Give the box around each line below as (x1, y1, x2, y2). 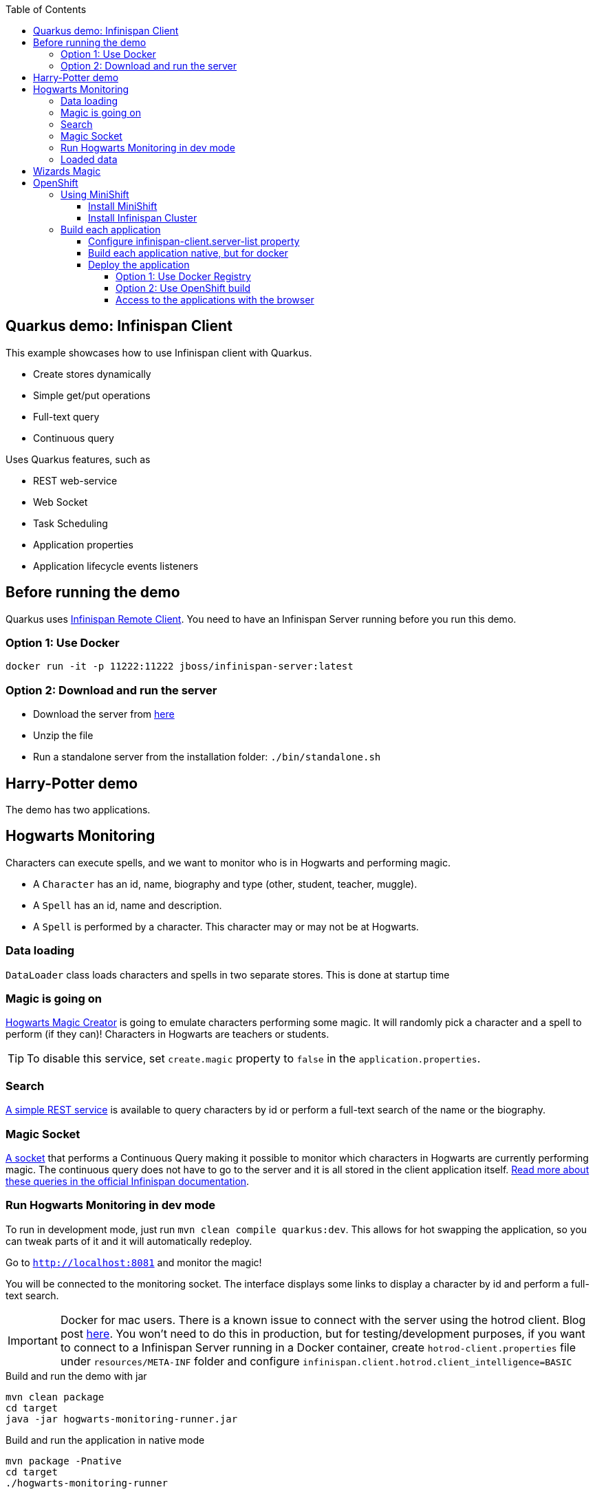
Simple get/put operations (33, 389, 151, 401)
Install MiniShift (88, 200, 158, 212)
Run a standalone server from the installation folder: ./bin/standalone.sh (33, 751, 381, 763)
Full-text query (33, 410, 100, 423)
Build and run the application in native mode (6, 1433, 205, 1446)
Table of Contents (6, 3, 87, 15)
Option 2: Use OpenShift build (116, 282, 251, 294)
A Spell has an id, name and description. (33, 899, 222, 911)
